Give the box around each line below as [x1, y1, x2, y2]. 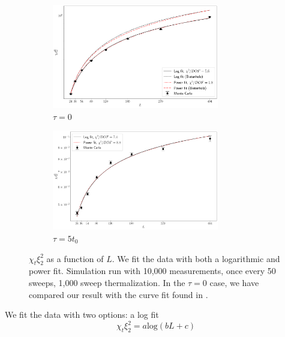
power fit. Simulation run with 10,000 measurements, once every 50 [29, 264, 276, 277]
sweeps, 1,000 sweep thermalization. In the [29, 276, 185, 289]
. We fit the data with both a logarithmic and [112, 252, 280, 264]
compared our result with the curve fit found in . [29, 288, 208, 300]
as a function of [46, 252, 104, 264]
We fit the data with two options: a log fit [5, 308, 159, 321]
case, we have [209, 276, 259, 289]
